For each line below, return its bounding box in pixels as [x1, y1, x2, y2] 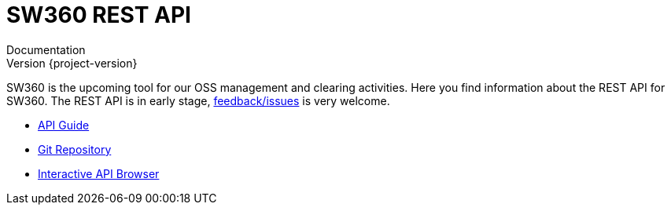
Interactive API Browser [38, 166, 160, 180]
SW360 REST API [6, 2, 191, 28]
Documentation [6, 42, 86, 56]
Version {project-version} [6, 56, 138, 70]
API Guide [38, 118, 90, 132]
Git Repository [38, 142, 112, 156]
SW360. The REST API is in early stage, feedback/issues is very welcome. [6, 93, 390, 107]
